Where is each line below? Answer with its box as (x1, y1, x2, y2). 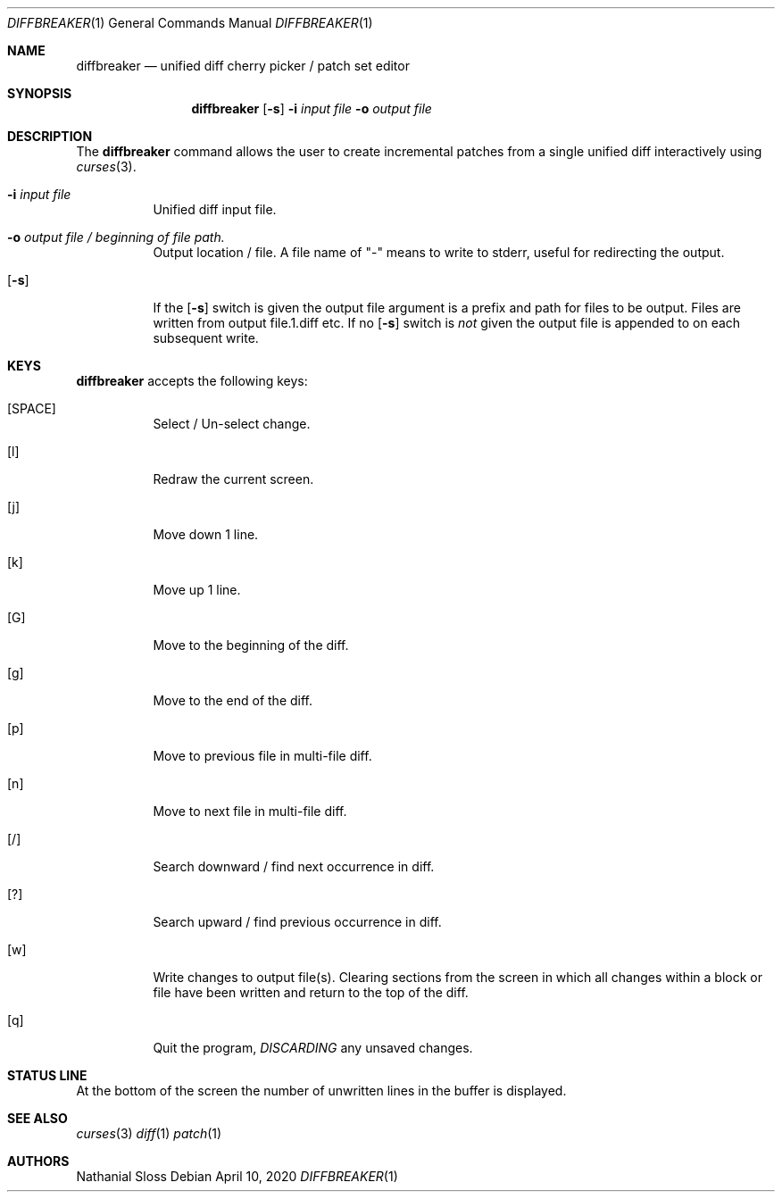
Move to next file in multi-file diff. (153, 803, 347, 819)
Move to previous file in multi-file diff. (153, 748, 372, 763)
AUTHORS (7, 1153, 70, 1169)
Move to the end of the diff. (153, 693, 313, 708)
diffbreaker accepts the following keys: (76, 373, 308, 388)
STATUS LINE (7, 1068, 87, 1083)
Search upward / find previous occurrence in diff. (153, 914, 442, 929)
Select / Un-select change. (153, 416, 311, 431)
